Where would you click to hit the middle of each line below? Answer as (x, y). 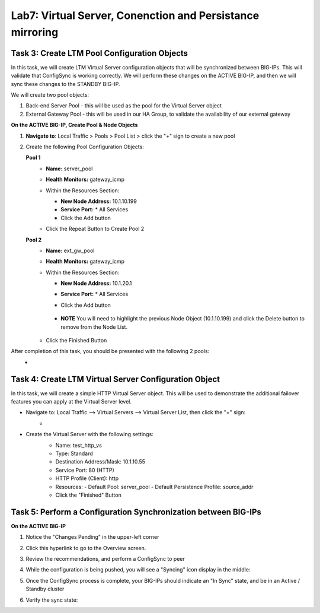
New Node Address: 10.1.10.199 (99, 201)
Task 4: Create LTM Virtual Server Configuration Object (116, 379)
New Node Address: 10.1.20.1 (96, 283)
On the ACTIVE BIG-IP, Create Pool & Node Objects (74, 125)
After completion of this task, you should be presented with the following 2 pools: (110, 351)
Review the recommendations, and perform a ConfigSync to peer (105, 559)
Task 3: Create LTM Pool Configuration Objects (100, 53)
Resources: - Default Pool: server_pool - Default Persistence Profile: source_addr (154, 487)
